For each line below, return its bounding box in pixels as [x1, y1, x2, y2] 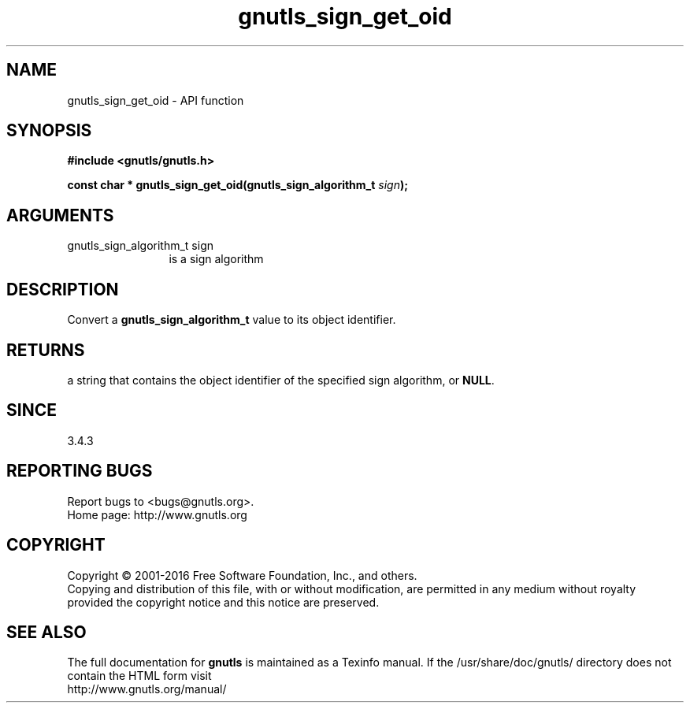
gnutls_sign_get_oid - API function [67, 93, 244, 107]
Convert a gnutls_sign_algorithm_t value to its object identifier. [67, 313, 396, 327]
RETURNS [6, 340, 85, 360]
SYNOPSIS [6, 121, 92, 141]
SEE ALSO [6, 622, 87, 642]
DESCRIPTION [6, 279, 119, 299]
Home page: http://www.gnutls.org [67, 507, 247, 522]
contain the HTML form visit [67, 669, 212, 683]
